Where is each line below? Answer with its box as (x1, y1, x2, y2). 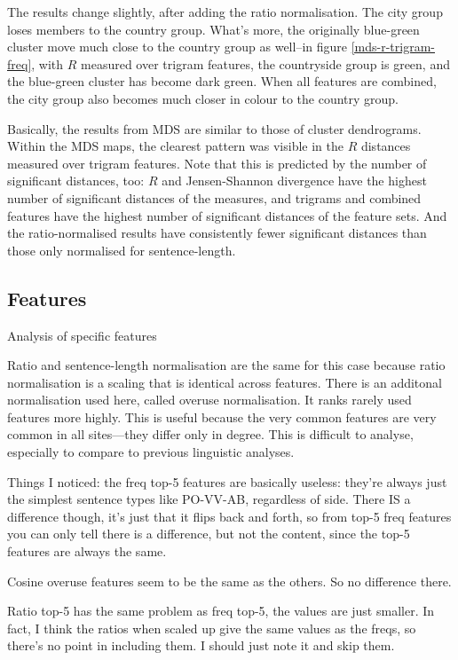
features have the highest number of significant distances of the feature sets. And (7, 206, 447, 224)
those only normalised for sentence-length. (7, 240, 236, 259)
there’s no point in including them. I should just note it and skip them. (7, 636, 395, 655)
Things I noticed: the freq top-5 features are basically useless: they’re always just (7, 472, 447, 491)
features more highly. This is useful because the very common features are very (7, 407, 437, 426)
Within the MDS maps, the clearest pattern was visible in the (7, 137, 343, 155)
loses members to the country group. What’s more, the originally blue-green (7, 20, 420, 38)
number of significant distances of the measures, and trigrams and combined (7, 188, 422, 207)
